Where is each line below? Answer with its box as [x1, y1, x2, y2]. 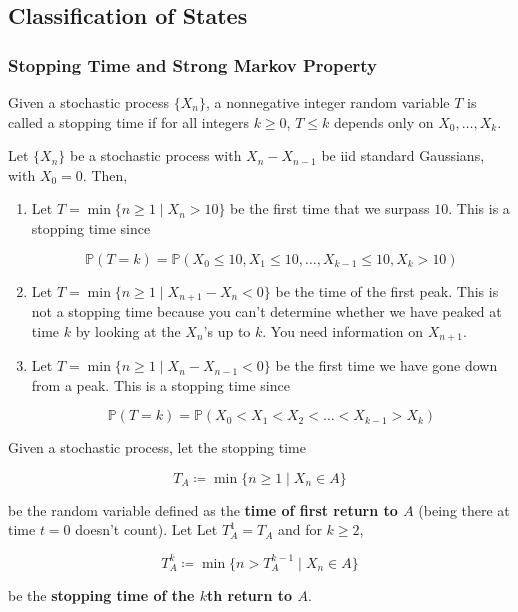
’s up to [203, 320, 251, 341]
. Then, [82, 164, 128, 185]
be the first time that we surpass [230, 198, 430, 219]
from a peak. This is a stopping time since [31, 374, 290, 395]
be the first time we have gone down [275, 355, 498, 376]
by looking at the [75, 320, 181, 341]
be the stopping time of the [8, 584, 195, 605]
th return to [207, 584, 293, 605]
